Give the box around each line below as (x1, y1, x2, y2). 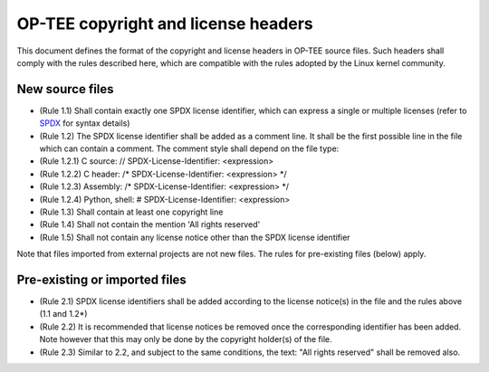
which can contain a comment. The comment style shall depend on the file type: (39, 143, 340, 154)
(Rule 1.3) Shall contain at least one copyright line (39, 206, 224, 217)
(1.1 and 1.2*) (39, 309, 88, 320)
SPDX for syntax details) (39, 118, 130, 129)
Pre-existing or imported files (16, 272, 187, 287)
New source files (16, 81, 114, 97)
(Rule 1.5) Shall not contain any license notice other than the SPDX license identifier (39, 232, 350, 243)
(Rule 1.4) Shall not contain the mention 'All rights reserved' (39, 219, 261, 230)
